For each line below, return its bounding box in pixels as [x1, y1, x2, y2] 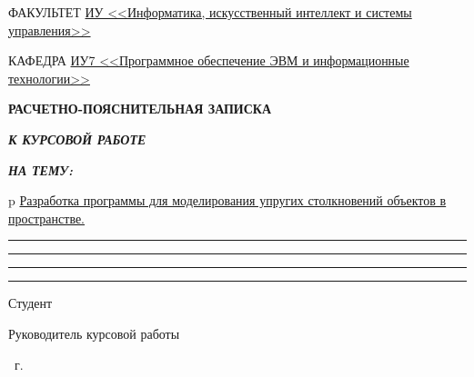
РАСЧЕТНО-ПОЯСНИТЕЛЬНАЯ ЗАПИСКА [8, 99, 272, 118]
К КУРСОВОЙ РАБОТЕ [8, 129, 146, 148]
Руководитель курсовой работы [8, 323, 180, 342]
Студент [8, 293, 53, 313]
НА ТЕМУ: [8, 160, 74, 179]
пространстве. [8, 208, 86, 227]
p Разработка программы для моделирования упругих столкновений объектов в [8, 191, 447, 210]
